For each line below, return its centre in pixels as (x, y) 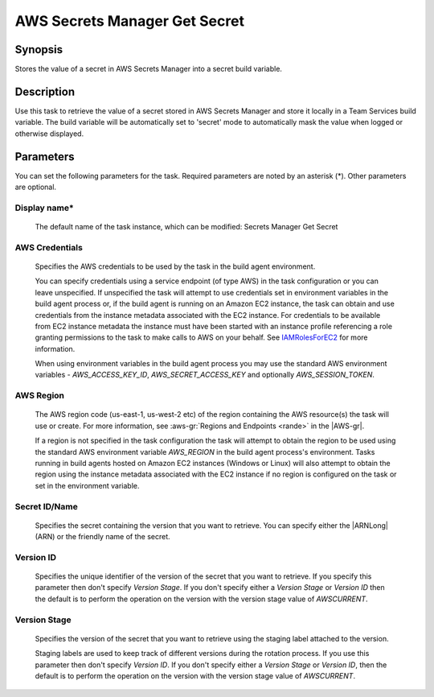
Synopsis (39, 49)
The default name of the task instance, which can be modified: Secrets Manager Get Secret (186, 227)
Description (45, 91)
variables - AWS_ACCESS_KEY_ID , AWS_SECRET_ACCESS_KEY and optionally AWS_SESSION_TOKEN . (205, 375)
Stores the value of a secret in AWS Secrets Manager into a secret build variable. (149, 69)
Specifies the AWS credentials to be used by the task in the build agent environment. (175, 266)
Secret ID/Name (46, 506)
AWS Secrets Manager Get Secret (130, 21)
